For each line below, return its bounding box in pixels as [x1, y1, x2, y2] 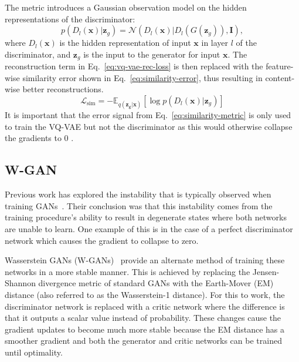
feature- [266, 60, 294, 72]
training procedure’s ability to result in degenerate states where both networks [5, 211, 287, 223]
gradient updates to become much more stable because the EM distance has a [5, 323, 284, 335]
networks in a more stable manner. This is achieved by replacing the [5, 265, 250, 277]
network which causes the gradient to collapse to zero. [5, 234, 199, 246]
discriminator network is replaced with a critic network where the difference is [5, 300, 285, 312]
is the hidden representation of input [59, 36, 191, 49]
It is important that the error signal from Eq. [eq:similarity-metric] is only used [5, 109, 291, 121]
